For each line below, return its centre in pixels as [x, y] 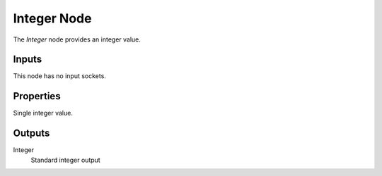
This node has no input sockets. [59, 76]
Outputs [31, 133]
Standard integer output [65, 160]
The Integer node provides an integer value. [77, 39]
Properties [37, 96]
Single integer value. [43, 113]
